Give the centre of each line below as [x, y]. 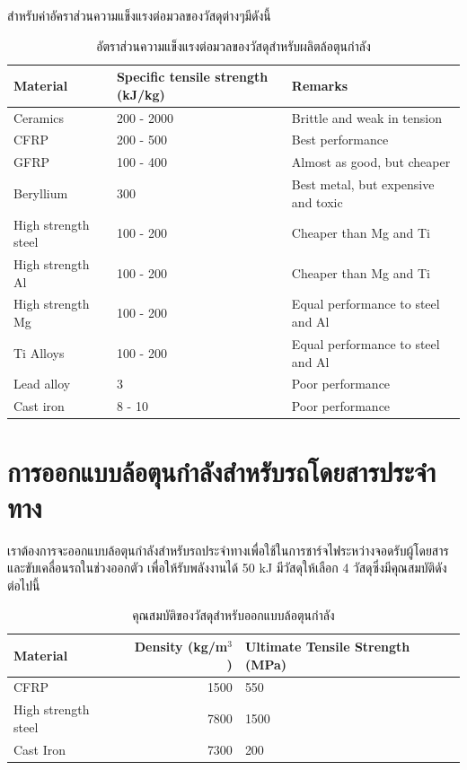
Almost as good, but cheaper [371, 162]
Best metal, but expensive [363, 184]
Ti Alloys [39, 352]
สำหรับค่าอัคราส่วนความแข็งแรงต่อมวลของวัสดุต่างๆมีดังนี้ [139, 15]
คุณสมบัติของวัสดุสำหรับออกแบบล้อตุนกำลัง [233, 615]
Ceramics [39, 117]
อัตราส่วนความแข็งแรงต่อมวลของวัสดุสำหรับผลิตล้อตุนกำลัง [233, 45]
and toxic [317, 201]
